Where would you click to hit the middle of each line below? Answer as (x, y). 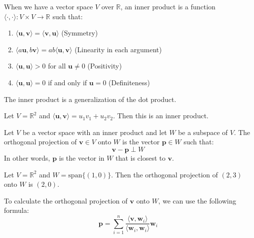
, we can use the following (197, 200)
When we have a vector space (49, 6)
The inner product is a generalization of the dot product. (90, 99)
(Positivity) (105, 66)
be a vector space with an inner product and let (95, 132)
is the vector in (82, 157)
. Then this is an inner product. (161, 116)
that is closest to (141, 157)
